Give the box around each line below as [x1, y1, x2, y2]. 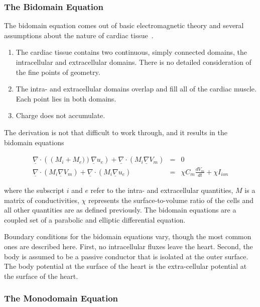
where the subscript [4, 184, 65, 195]
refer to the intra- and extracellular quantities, [90, 184, 233, 195]
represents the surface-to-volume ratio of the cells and [88, 194, 253, 205]
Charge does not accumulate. [16, 110, 105, 121]
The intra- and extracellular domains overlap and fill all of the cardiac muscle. [16, 83, 256, 94]
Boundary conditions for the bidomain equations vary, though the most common [4, 231, 251, 242]
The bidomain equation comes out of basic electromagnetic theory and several [4, 20, 244, 31]
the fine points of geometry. [16, 66, 100, 77]
